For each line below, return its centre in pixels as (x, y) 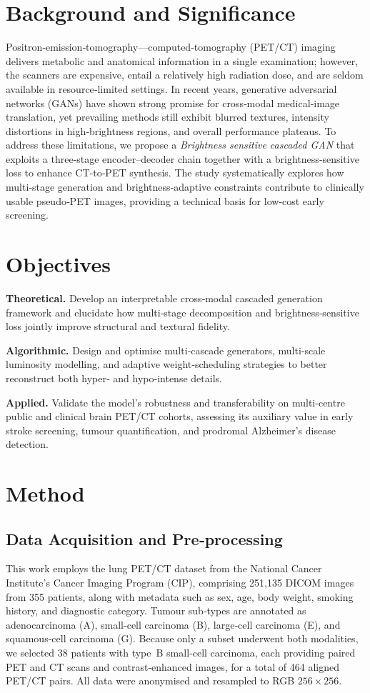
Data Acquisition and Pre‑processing (144, 538)
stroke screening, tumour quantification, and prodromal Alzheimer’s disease (171, 430)
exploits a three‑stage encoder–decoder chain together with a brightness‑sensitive (182, 158)
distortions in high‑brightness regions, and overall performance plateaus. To (171, 130)
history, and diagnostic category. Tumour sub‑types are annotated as (156, 610)
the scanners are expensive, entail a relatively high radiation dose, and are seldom (185, 75)
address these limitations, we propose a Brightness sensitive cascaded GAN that (180, 145)
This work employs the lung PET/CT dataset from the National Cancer (164, 568)
